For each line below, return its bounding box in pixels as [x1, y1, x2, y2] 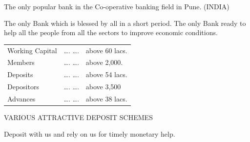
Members [7, 57, 35, 67]
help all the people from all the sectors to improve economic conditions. [4, 27, 218, 38]
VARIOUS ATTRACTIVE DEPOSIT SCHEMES [4, 112, 153, 122]
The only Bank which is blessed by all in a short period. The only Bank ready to [4, 18, 246, 28]
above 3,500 [85, 81, 121, 92]
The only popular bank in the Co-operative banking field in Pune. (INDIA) [4, 1, 229, 11]
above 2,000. [85, 57, 123, 67]
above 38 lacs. [85, 93, 127, 103]
